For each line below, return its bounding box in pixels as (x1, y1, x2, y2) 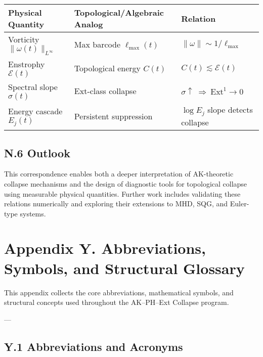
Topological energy (74, 62, 141, 74)
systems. (20, 208, 46, 218)
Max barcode (74, 38, 121, 51)
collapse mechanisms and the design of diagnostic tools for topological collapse (4, 178, 247, 189)
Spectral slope (8, 81, 58, 93)
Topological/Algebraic (74, 7, 164, 18)
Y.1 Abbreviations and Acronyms (4, 338, 183, 354)
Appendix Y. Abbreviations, (4, 238, 206, 258)
